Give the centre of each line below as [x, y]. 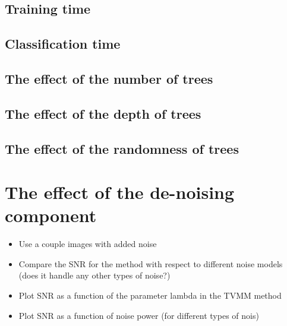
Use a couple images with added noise [88, 244]
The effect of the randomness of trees [122, 148]
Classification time [63, 44]
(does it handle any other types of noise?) [94, 275]
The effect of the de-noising [120, 192]
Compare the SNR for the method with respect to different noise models [151, 263]
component [51, 215]
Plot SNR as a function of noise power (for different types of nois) [139, 315]
